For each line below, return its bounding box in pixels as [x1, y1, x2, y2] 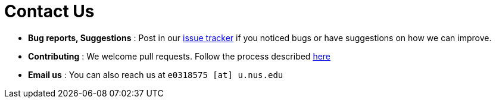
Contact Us [4, 1, 95, 21]
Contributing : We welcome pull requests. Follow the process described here [28, 51, 331, 61]
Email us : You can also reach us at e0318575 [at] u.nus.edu [28, 69, 283, 80]
